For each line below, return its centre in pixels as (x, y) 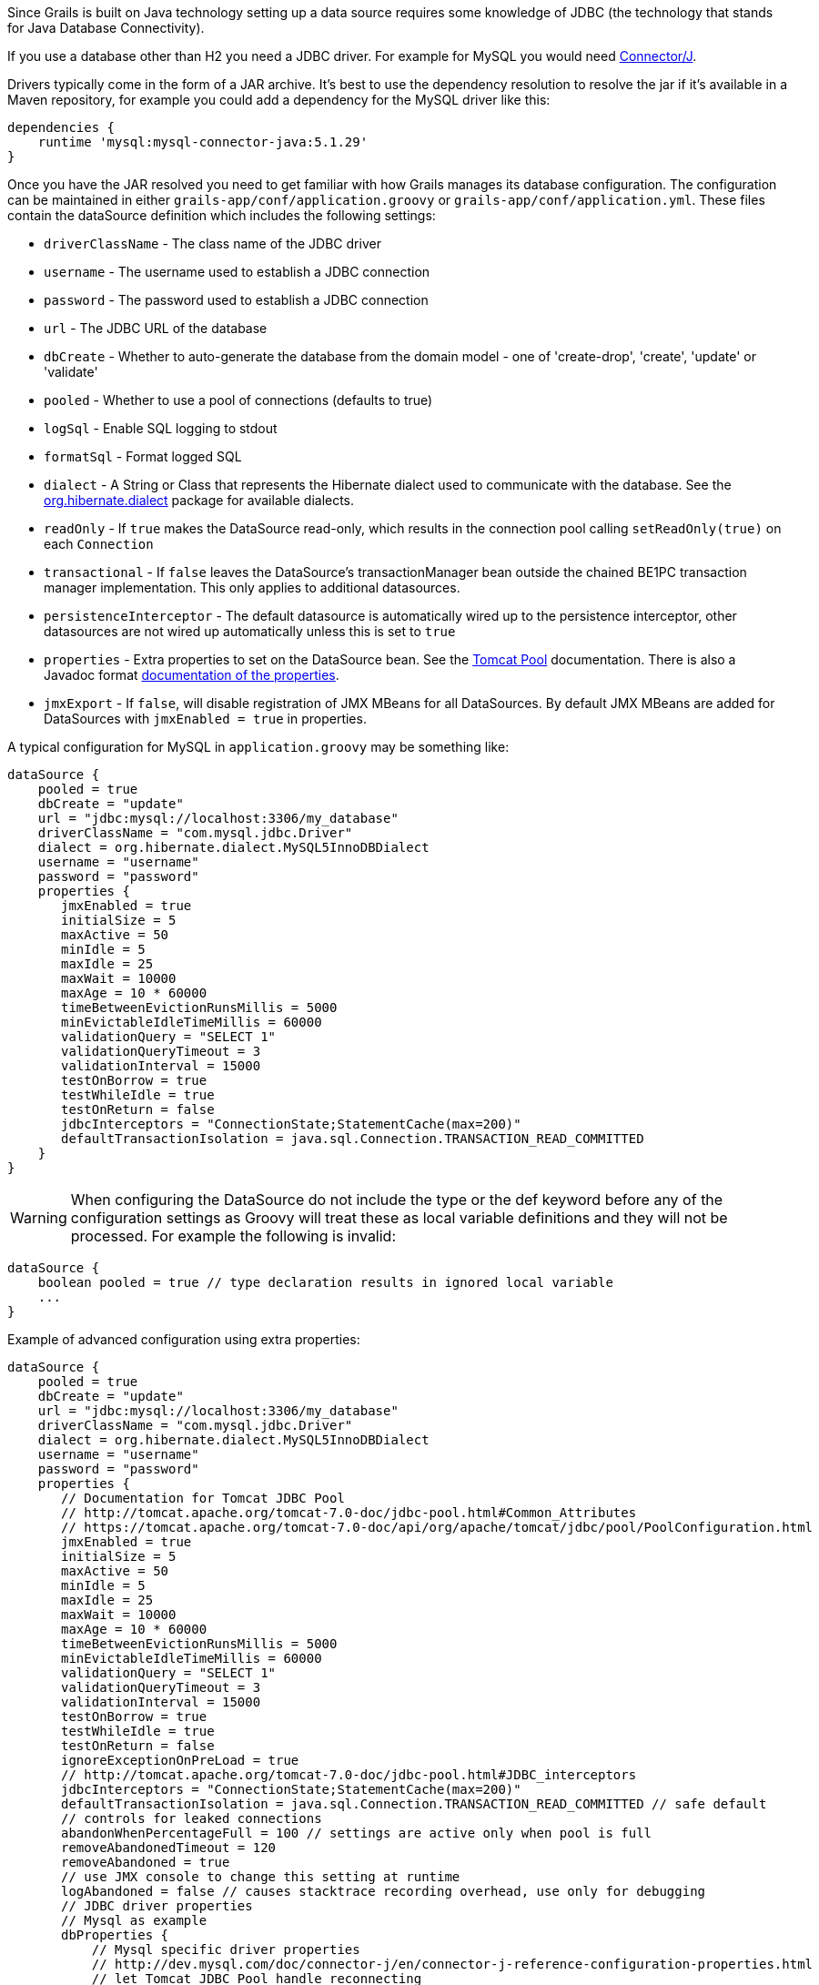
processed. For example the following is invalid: (233, 1236)
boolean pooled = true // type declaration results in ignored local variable (325, 1282)
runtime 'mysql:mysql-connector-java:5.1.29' (203, 142)
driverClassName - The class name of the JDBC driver (212, 243)
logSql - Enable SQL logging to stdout (161, 428)
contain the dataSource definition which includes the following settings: (222, 215)
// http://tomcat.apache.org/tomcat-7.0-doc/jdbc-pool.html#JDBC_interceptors (349, 1775)
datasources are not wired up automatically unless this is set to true (250, 631)
